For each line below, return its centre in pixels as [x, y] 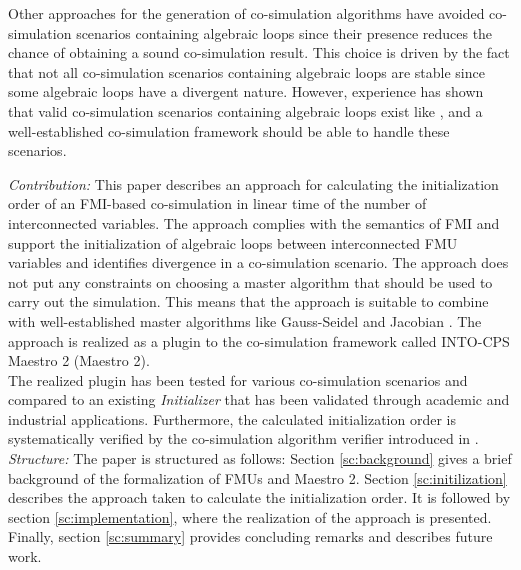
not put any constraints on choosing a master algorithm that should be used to [250, 281]
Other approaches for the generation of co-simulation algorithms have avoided [246, 13]
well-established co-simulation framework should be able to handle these [229, 130]
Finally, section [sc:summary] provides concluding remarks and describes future [250, 536]
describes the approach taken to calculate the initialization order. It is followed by [259, 497]
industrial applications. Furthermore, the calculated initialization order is [232, 418]
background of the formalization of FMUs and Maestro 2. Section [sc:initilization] [257, 477]
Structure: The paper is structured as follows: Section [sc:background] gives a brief [260, 458]
